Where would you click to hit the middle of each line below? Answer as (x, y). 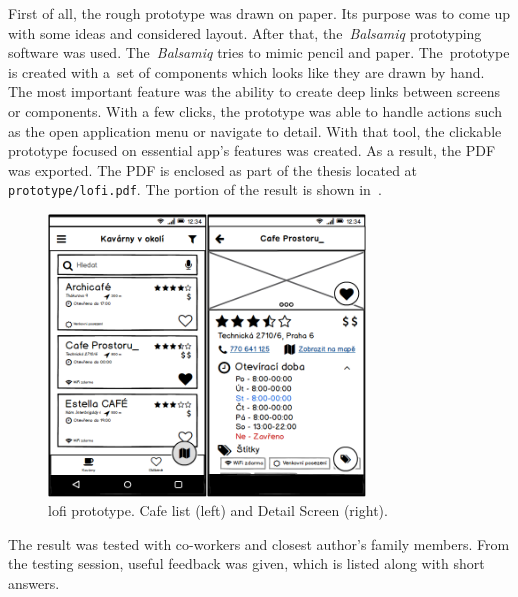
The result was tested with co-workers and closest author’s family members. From (259, 543)
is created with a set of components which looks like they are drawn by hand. (246, 71)
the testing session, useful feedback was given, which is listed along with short (246, 563)
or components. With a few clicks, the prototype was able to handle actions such (255, 110)
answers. (34, 583)
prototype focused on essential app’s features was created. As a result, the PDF (252, 150)
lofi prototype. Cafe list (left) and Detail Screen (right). (218, 510)
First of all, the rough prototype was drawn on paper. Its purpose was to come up (259, 13)
